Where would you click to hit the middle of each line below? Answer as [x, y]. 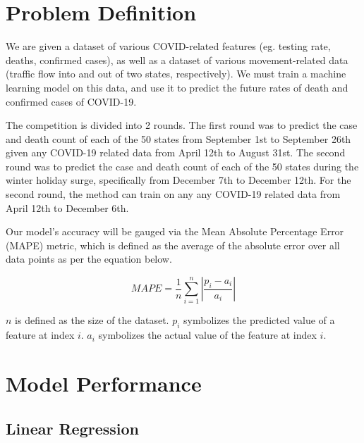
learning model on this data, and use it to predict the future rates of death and [177, 87]
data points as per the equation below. [89, 259]
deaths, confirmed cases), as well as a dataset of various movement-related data [177, 60]
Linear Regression [72, 428]
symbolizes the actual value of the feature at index [207, 335]
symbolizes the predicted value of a [259, 320]
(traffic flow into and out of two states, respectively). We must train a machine [176, 74]
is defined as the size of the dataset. [92, 320]
